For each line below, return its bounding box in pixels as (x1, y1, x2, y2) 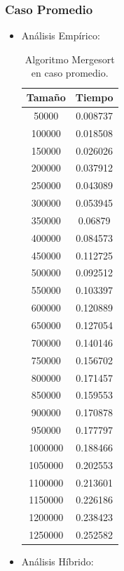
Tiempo (75, 90, 113, 104)
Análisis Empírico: (21, 28, 100, 43)
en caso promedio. (31, 65, 109, 80)
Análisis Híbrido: (21, 554, 94, 569)
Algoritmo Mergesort (25, 51, 115, 66)
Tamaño (26, 90, 66, 104)
